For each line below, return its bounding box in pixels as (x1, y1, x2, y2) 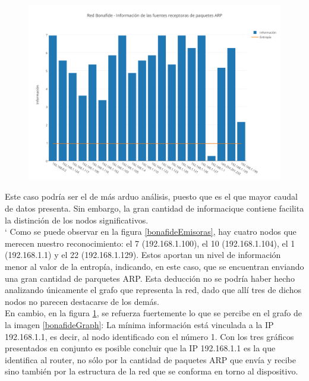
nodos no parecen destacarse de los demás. (5, 295, 159, 307)
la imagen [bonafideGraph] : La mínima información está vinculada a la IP (5, 318, 274, 330)
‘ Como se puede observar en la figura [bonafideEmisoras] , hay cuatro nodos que (5, 225, 297, 238)
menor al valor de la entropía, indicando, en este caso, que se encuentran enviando (5, 260, 304, 272)
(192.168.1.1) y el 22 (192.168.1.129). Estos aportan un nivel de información (5, 248, 281, 261)
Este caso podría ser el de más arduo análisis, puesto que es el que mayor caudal (5, 190, 298, 203)
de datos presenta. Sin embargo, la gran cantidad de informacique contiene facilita (5, 202, 304, 214)
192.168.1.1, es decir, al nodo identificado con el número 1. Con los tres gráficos (5, 330, 294, 342)
